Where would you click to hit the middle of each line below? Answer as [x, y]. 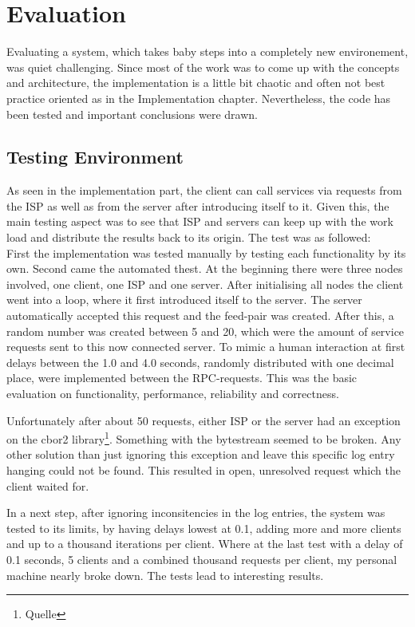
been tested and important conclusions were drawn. [132, 114]
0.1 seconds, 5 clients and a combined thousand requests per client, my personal [202, 560]
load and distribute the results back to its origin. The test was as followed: [189, 237]
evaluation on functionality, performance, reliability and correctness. [173, 394]
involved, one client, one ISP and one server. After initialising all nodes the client [205, 284]
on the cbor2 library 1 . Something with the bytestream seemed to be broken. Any [204, 438]
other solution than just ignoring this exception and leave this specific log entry [201, 454]
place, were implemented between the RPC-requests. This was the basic [182, 378]
